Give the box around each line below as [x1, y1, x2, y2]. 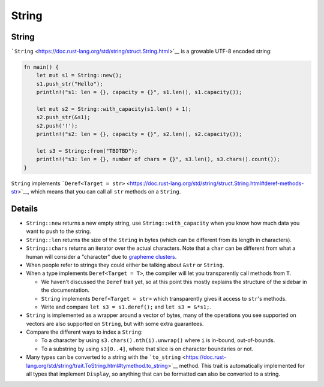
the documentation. [41, 286, 90, 294]
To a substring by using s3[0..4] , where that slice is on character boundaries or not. [41, 345, 254, 352]
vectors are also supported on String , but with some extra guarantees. [26, 320, 204, 327]
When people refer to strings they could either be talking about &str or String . [26, 261, 224, 268]
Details [11, 204, 38, 214]
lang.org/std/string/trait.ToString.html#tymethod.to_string [26, 362, 168, 369]
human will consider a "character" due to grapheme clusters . [26, 253, 177, 260]
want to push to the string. [26, 228, 91, 235]
